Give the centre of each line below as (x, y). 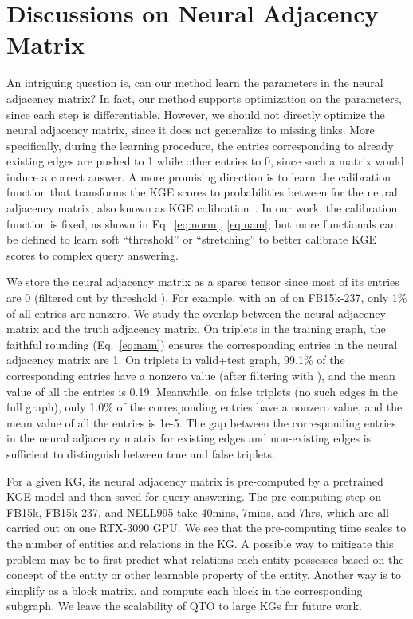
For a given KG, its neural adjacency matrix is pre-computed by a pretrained (195, 480)
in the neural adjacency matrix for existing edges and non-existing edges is (189, 438)
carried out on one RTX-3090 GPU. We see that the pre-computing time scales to (206, 528)
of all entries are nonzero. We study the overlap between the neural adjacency (196, 313)
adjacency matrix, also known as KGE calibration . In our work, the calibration (202, 208)
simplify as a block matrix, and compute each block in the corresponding (185, 590)
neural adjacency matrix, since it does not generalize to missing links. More (191, 130)
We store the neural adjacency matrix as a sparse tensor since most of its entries (203, 282)
